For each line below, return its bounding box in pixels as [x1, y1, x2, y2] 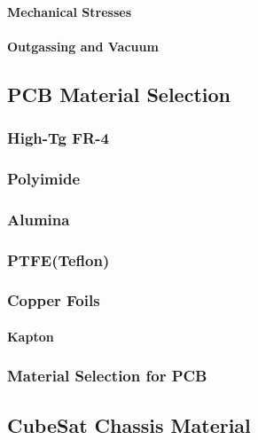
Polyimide [7, 167, 81, 189]
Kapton [7, 326, 54, 345]
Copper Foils [7, 289, 100, 311]
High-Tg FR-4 [7, 127, 109, 149]
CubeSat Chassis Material [7, 411, 251, 438]
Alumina [7, 208, 70, 230]
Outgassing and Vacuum [7, 36, 159, 55]
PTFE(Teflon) [7, 248, 110, 271]
